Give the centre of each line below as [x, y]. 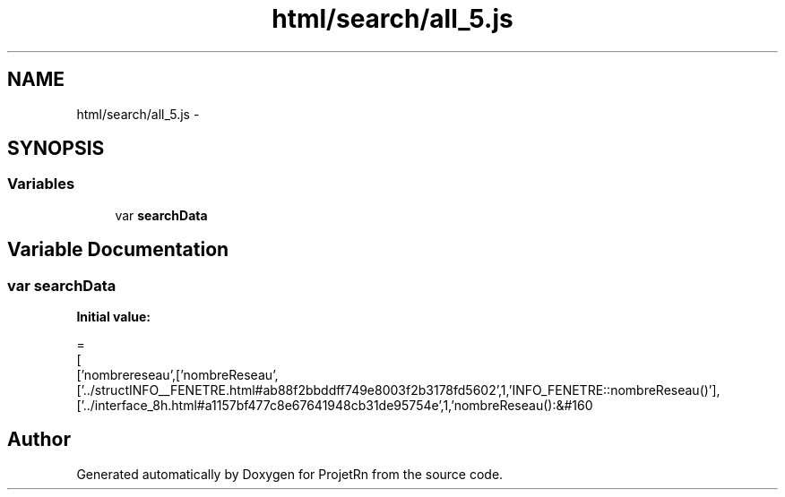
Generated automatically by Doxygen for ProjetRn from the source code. [290, 474]
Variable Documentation [118, 250]
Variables [41, 184]
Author [39, 440]
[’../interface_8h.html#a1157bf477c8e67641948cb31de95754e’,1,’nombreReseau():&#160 [335, 406]
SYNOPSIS [56, 149]
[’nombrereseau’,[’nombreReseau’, [177, 375]
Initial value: [113, 317]
